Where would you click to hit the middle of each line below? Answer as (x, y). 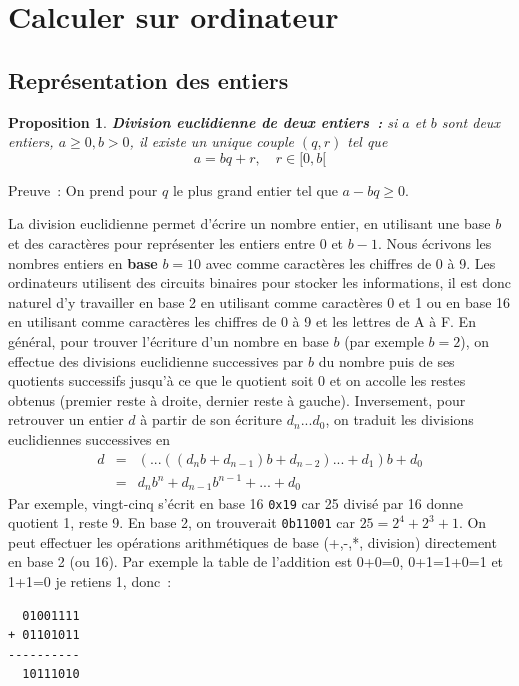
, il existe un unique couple (211, 141)
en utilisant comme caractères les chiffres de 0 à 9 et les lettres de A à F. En (242, 321)
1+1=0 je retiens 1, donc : (90, 581)
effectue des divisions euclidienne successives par (156, 360)
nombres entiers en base (83, 262)
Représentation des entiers (148, 79)
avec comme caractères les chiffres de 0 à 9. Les (350, 262)
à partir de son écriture (211, 419)
